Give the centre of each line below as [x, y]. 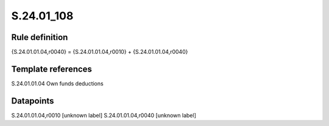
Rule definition [40, 37]
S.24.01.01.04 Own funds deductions [57, 83]
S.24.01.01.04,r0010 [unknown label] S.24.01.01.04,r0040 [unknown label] [104, 115]
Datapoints [33, 101]
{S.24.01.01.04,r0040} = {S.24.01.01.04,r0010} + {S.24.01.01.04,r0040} [100, 52]
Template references [52, 69]
